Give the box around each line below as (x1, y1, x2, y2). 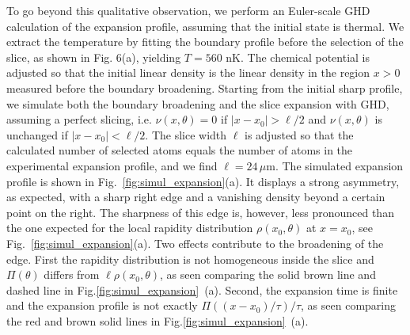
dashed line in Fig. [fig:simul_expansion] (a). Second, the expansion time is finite (6, 281, 398, 298)
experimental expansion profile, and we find (6, 157, 218, 173)
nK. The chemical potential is (226, 48, 370, 65)
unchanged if (6, 126, 68, 143)
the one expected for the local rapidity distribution (6, 219, 253, 236)
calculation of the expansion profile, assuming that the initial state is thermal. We (6, 17, 404, 34)
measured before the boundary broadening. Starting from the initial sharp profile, (6, 79, 403, 96)
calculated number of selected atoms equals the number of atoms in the (6, 142, 353, 158)
